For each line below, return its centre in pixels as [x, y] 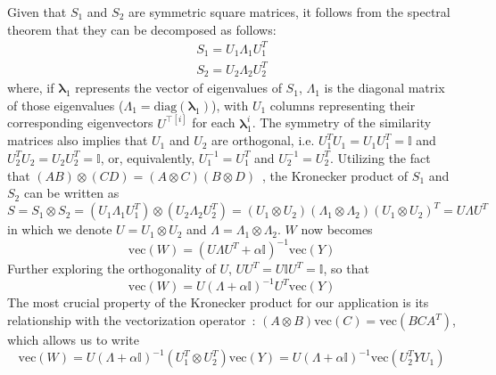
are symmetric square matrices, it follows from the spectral [289, 12]
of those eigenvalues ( [66, 105]
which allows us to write [73, 340]
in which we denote [60, 229]
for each [214, 122]
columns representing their [343, 105]
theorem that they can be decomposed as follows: [142, 29]
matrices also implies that [78, 140]
